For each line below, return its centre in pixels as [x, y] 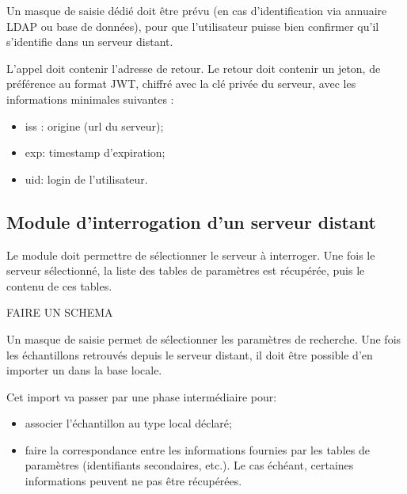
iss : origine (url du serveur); [94, 125]
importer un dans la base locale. [84, 370]
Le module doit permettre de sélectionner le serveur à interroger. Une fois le [191, 255]
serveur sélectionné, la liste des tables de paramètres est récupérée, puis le [186, 270]
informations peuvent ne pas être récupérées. [133, 481]
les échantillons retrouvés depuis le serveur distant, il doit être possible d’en [190, 354]
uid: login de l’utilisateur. [86, 179]
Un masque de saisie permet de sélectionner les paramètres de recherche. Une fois [204, 338]
